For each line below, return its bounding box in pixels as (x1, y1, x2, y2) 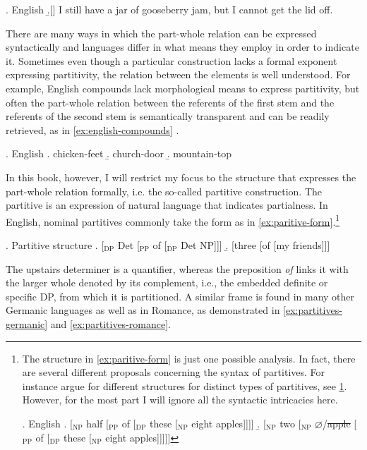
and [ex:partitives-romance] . (50, 316, 171, 331)
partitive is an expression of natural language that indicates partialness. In (6, 197, 328, 212)
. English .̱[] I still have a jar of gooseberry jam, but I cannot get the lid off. (6, 2, 333, 16)
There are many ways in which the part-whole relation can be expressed (6, 25, 317, 40)
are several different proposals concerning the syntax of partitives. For (22, 365, 325, 379)
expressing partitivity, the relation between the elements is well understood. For (6, 67, 351, 82)
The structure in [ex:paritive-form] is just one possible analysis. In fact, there (22, 351, 356, 365)
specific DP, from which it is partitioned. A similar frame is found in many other (6, 288, 355, 303)
